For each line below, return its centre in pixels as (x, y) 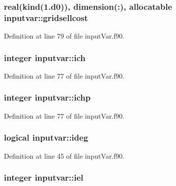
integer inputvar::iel (44, 177)
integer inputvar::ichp (47, 97)
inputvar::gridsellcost (46, 17)
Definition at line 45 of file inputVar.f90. (64, 155)
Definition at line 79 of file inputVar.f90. (64, 36)
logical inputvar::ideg (46, 137)
